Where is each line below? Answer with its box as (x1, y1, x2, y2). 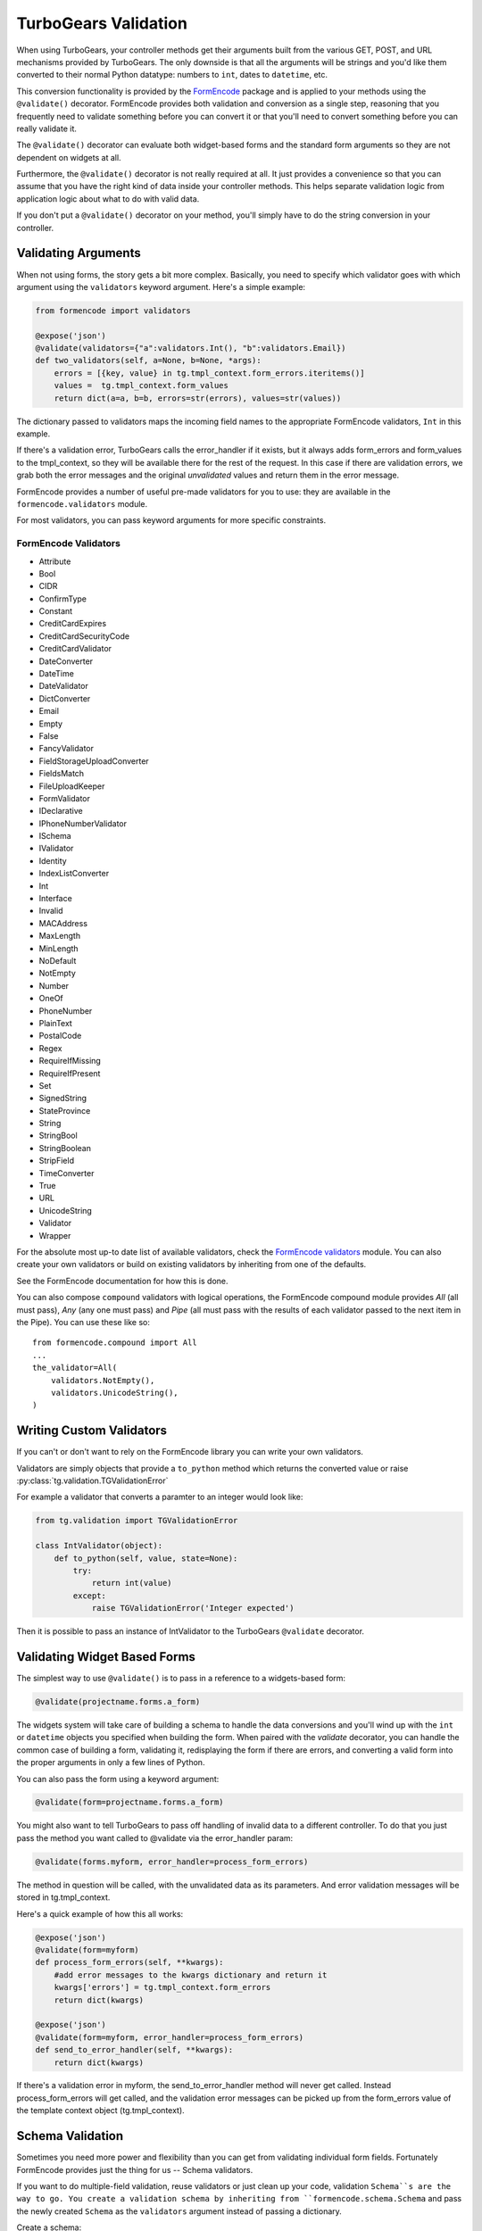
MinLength (38, 942, 79, 954)
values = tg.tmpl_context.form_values (54, 380, 229, 391)
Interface (38, 893, 73, 904)
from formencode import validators (35, 305, 191, 316)
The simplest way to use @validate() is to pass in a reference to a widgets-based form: (16, 1672, 346, 1683)
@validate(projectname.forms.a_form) (35, 1696, 201, 1706)
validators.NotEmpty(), (50, 1375, 155, 1385)
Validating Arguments (16, 245, 142, 261)
